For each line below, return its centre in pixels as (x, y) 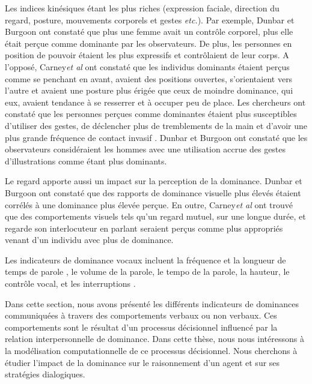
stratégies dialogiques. (45, 374)
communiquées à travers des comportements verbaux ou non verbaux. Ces (141, 315)
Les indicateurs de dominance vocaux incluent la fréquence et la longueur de (145, 259)
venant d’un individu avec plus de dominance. (89, 240)
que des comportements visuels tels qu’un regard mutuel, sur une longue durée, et (155, 216)
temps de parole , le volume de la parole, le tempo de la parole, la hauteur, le (147, 271)
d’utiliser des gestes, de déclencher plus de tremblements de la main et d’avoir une (156, 125)
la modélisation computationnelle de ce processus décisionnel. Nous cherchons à (151, 351)
